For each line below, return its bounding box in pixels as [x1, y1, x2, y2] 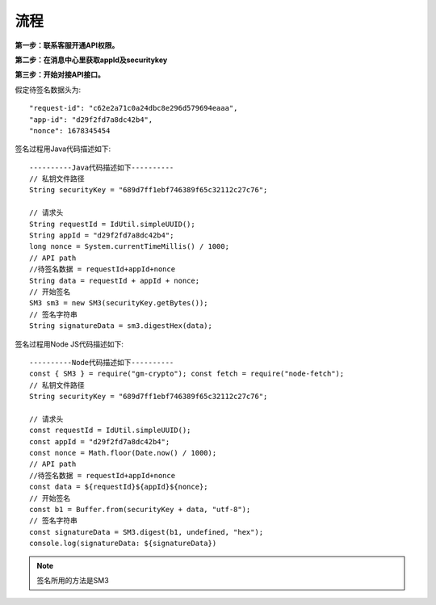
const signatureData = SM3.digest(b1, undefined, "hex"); [29, 527, 264, 536]
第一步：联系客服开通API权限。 [15, 40, 119, 50]
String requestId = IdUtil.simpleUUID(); [29, 219, 195, 229]
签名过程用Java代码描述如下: [15, 144, 111, 153]
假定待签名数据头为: [15, 85, 82, 95]
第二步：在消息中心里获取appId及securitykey [15, 55, 168, 65]
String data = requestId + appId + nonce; [29, 275, 200, 285]
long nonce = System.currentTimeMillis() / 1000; [29, 242, 230, 251]
